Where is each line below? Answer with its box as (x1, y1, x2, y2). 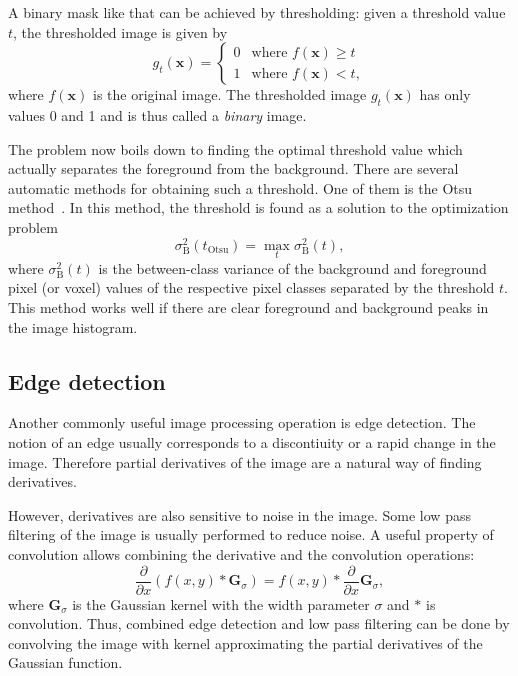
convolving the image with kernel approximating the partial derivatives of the (8, 632, 483, 653)
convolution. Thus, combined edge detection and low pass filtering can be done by (8, 613, 510, 634)
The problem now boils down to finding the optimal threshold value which (8, 138, 463, 159)
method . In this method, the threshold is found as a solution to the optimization (8, 197, 509, 218)
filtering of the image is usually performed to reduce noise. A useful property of (8, 524, 494, 545)
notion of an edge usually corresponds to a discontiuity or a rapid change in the (8, 432, 496, 453)
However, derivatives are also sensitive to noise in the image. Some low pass (8, 504, 471, 525)
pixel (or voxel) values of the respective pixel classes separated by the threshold (8, 277, 495, 298)
